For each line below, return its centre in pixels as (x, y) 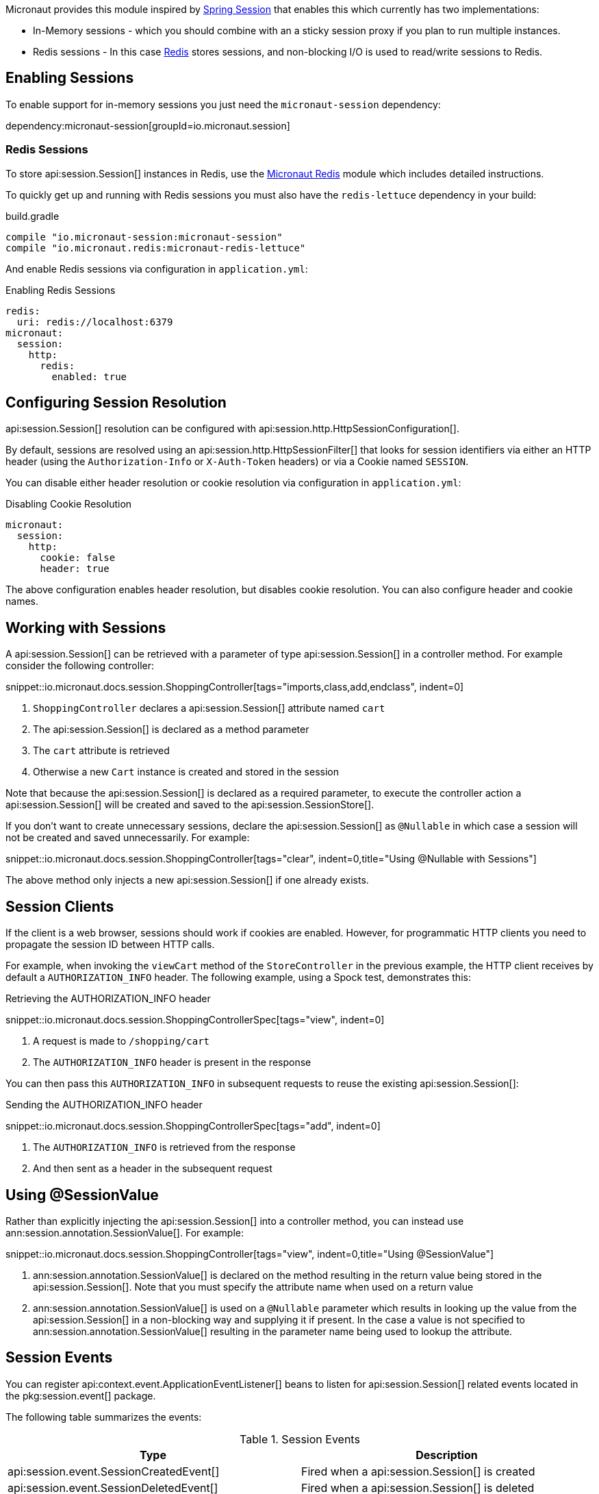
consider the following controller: (80, 666)
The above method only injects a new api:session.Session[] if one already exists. (187, 880)
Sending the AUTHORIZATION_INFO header (104, 1105)
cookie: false (78, 558)
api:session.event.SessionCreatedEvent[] (114, 1471)
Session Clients (60, 906)
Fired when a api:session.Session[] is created (418, 1471)
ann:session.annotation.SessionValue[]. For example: (125, 1232)
